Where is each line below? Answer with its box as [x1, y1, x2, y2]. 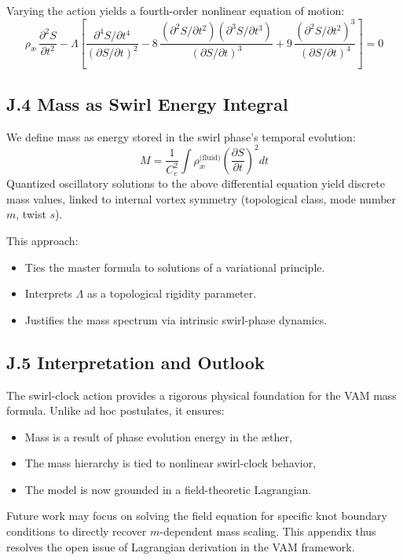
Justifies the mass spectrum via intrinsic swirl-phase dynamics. [24, 311, 328, 328]
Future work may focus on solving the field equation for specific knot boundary [6, 507, 387, 524]
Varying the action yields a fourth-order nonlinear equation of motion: [6, 2, 345, 18]
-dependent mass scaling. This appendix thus [159, 523, 376, 540]
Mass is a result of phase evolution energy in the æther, [24, 428, 292, 445]
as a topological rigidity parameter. [86, 285, 257, 302]
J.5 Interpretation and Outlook [6, 350, 265, 374]
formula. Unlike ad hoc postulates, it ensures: [6, 402, 225, 419]
